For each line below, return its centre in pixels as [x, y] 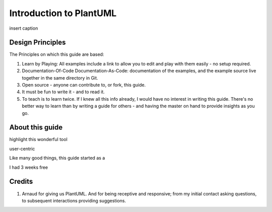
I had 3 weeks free [29, 167]
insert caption [24, 28]
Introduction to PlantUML [63, 13]
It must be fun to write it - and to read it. [63, 92]
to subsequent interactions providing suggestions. [74, 200]
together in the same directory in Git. [60, 78]
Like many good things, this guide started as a [57, 158]
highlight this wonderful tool [38, 139]
